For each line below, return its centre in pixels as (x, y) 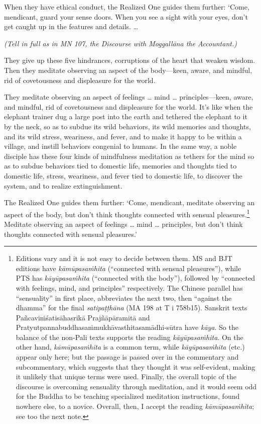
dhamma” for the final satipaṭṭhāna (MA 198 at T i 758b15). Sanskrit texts (132, 308)
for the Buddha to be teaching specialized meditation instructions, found (128, 396)
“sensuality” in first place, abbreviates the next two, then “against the (124, 298)
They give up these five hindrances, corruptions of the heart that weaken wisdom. (130, 60)
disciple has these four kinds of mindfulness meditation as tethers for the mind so (129, 156)
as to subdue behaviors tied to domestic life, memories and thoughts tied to (120, 166)
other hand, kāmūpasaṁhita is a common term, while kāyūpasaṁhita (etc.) (130, 347)
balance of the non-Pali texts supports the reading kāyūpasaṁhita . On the (129, 337)
